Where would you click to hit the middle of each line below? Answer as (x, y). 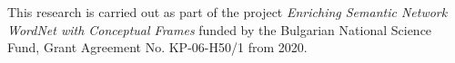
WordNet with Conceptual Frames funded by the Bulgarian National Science (220, 29)
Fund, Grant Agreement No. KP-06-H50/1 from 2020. (157, 47)
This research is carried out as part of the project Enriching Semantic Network (227, 12)
